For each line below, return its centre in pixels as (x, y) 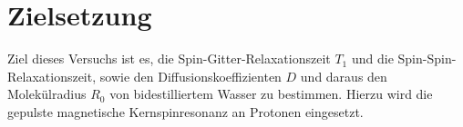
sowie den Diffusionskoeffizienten (190, 76)
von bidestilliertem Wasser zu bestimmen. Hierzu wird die (271, 94)
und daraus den (344, 76)
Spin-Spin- (427, 59)
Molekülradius (47, 94)
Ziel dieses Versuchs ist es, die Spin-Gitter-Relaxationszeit (169, 59)
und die (372, 59)
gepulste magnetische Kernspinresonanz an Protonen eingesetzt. (185, 111)
